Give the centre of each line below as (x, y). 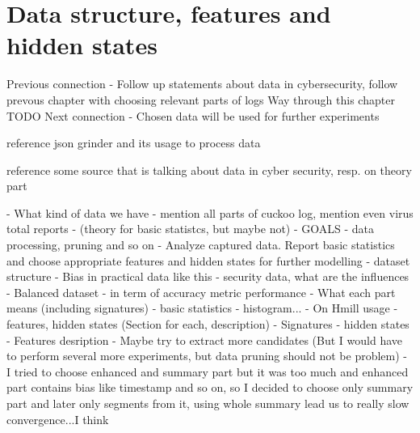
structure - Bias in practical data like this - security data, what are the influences (208, 276)
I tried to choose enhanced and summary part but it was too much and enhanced (208, 371)
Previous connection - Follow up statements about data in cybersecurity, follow (202, 84)
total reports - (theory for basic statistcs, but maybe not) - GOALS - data (191, 229)
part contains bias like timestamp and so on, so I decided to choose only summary (210, 387)
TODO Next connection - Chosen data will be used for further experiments (193, 115)
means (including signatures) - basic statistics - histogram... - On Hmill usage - (202, 308)
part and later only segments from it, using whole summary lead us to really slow (208, 403)
